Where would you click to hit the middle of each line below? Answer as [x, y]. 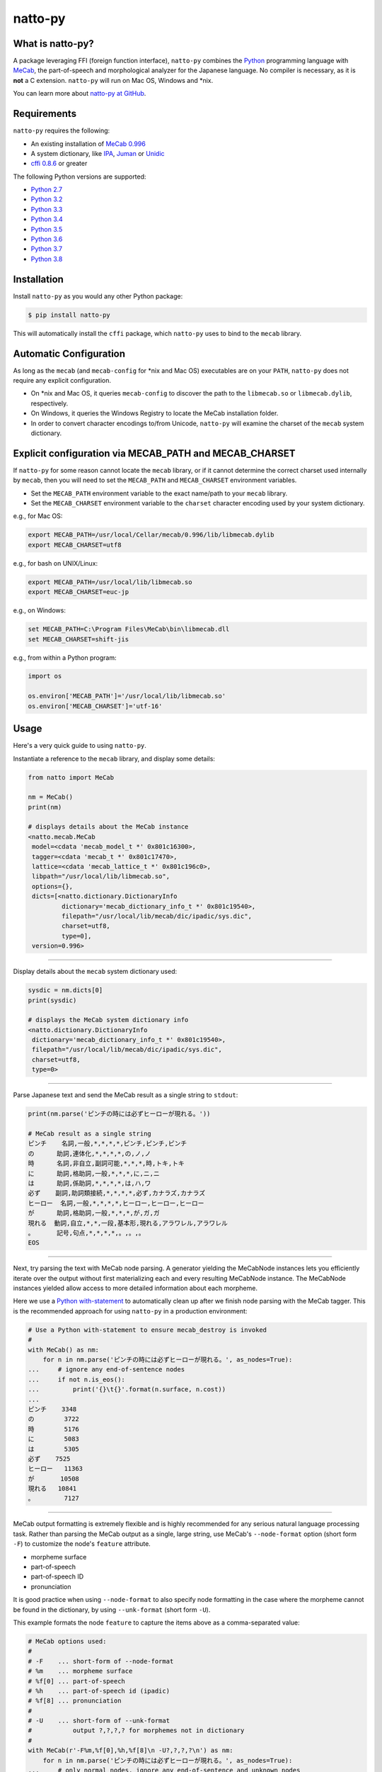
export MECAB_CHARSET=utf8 [75, 545]
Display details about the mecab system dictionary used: [95, 972]
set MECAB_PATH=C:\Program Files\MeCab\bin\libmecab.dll [129, 629]
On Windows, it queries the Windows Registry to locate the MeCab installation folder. [155, 413]
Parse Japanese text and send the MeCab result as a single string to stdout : [126, 1095]
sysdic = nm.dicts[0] [65, 990]
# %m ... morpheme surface [80, 1671]
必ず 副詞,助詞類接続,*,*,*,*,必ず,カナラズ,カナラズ [116, 1193]
